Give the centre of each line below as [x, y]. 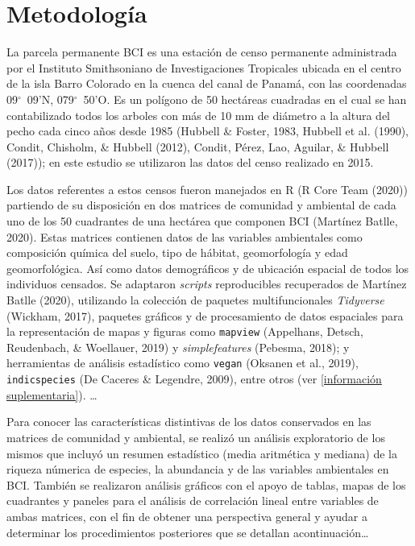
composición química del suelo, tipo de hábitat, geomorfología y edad [177, 252]
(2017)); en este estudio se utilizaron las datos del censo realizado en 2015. [190, 162]
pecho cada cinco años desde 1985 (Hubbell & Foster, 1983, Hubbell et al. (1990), [208, 131]
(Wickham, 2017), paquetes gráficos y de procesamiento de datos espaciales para [205, 315]
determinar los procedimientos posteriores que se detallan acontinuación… [188, 532]
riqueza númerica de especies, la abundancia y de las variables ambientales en [198, 469]
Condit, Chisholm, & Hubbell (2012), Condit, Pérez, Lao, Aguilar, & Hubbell [198, 146]
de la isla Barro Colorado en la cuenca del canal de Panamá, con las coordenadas [207, 83]
